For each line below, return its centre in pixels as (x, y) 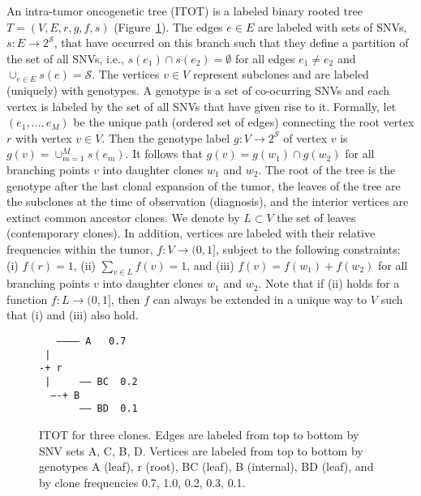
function (27, 299)
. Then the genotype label (166, 137)
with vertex (43, 137)
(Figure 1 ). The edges (168, 26)
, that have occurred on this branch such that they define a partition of (231, 43)
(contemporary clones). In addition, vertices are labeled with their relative (191, 233)
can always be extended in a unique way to (260, 299)
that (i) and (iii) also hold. (73, 315)
